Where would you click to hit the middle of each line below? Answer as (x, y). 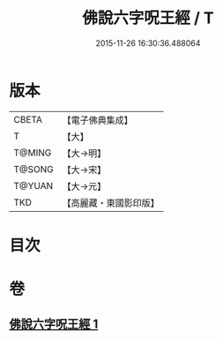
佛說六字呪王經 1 (54, 325)
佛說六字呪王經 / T (148, 18)
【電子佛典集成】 (98, 120)
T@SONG (34, 169)
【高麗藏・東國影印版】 (111, 202)
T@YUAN (33, 185)
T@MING (33, 153)
